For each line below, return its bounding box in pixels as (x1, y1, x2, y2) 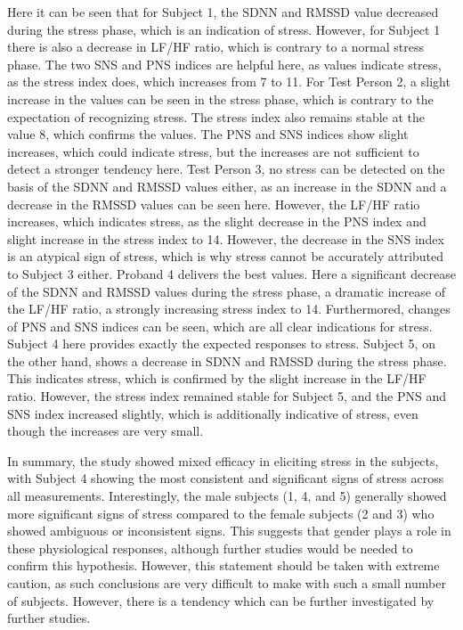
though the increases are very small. (7, 421, 204, 440)
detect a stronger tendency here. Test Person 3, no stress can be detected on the (7, 160, 445, 178)
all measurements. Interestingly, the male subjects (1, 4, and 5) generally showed (7, 487, 447, 505)
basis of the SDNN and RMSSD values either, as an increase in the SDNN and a (7, 176, 447, 195)
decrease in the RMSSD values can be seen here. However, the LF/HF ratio (7, 194, 420, 213)
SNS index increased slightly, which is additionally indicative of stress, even (7, 404, 418, 422)
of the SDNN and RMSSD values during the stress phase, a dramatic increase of (7, 282, 445, 300)
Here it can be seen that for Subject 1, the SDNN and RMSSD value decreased (7, 3, 439, 20)
